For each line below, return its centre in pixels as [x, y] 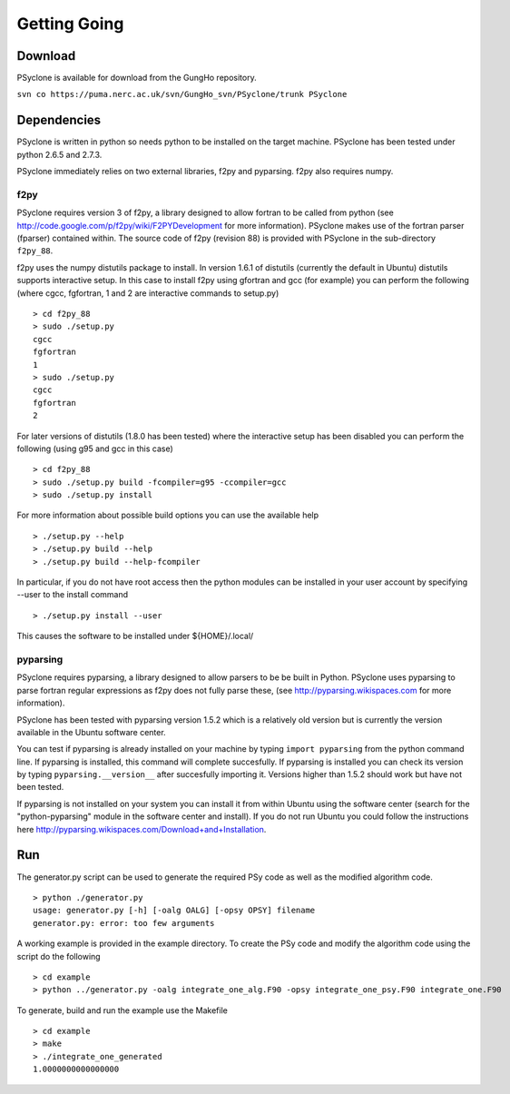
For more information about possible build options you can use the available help [168, 515]
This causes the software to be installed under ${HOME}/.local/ [135, 636]
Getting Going [70, 24]
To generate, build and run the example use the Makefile [123, 1010]
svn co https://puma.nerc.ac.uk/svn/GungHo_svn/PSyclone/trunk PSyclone [182, 94]
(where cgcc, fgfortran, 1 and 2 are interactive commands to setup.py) [148, 293]
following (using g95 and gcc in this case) [95, 448]
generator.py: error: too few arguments [124, 923]
